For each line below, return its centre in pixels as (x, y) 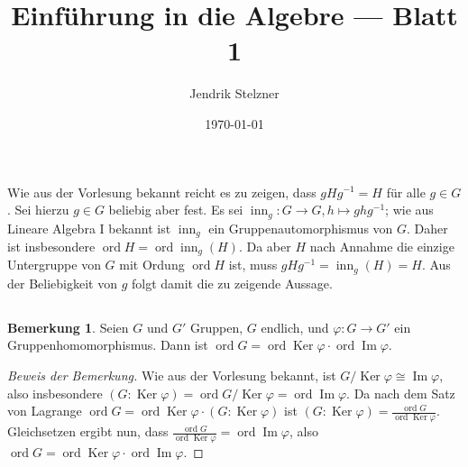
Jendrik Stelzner (234, 93)
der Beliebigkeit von (62, 283)
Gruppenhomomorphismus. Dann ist (108, 345)
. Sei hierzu (38, 210)
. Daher (427, 228)
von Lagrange (45, 411)
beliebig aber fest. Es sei (176, 210)
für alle (406, 192)
